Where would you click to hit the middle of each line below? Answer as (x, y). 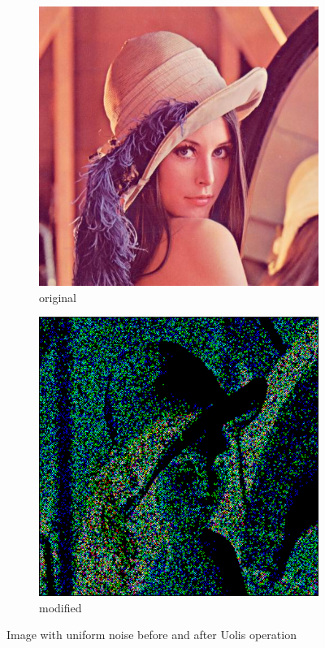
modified (61, 607)
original (58, 297)
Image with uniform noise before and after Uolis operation (152, 635)
